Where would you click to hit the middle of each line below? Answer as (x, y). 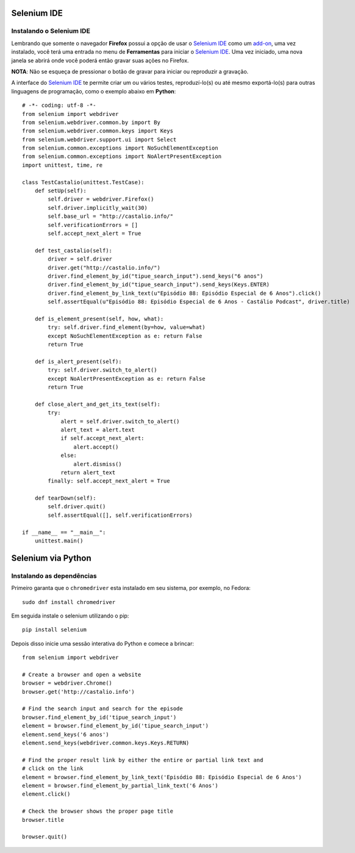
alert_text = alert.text (98, 430)
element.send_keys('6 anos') (66, 734)
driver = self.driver (80, 259)
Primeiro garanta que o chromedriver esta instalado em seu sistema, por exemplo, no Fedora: (131, 588)
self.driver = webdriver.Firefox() (101, 199)
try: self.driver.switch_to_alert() (103, 370)
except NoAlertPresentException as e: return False (127, 379)
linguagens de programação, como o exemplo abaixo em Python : (94, 91)
